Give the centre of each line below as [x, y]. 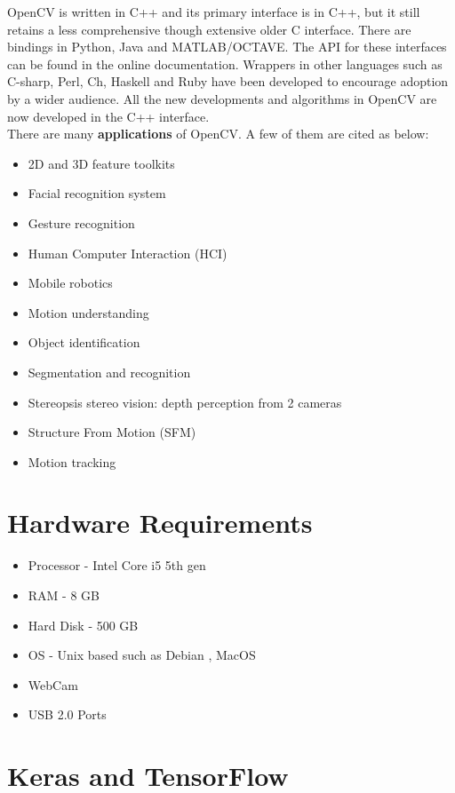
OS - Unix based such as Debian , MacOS [142, 655]
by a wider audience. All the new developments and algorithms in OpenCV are [222, 98]
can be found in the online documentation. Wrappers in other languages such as [225, 63]
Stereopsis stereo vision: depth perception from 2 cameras [185, 402]
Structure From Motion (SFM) [112, 432]
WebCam [53, 684]
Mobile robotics [70, 283]
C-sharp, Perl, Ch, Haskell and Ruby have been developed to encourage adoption [228, 81]
